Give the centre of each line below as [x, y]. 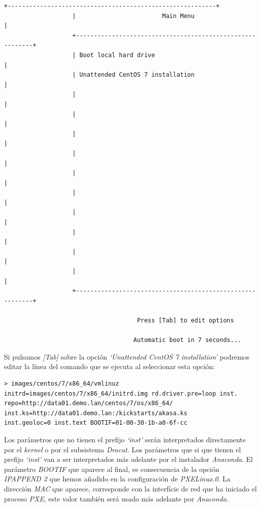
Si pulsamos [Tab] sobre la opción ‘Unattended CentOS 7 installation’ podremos [127, 356]
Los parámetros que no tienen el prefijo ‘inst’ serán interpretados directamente [125, 439]
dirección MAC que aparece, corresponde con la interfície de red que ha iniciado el [130, 488]
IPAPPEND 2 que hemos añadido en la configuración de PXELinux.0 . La [117, 479]
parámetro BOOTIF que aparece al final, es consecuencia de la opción [112, 469]
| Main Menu [134, 16]
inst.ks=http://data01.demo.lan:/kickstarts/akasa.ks [96, 413]
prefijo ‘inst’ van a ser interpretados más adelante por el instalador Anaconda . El [128, 459]
